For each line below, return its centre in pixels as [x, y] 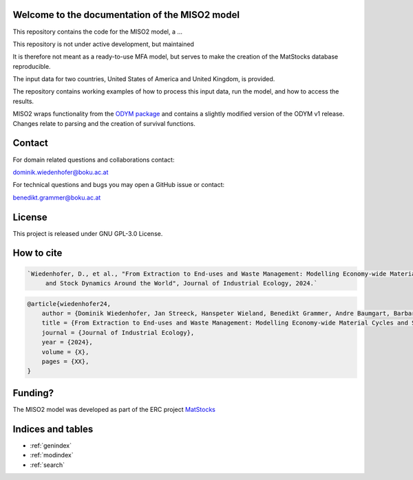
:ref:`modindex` [52, 455]
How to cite [38, 253]
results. [23, 101]
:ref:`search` [47, 465]
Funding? [33, 393]
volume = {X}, [65, 352]
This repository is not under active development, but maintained [103, 44]
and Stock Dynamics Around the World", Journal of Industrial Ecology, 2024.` [181, 283]
